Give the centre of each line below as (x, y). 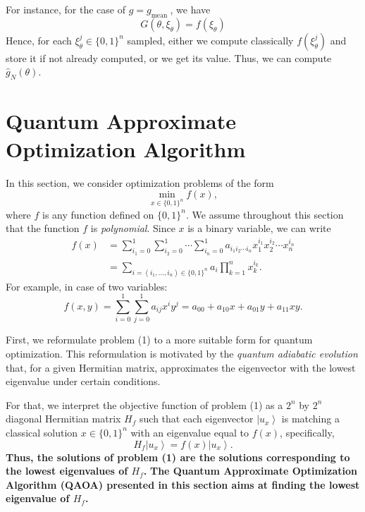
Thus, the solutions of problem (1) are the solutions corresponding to (178, 457)
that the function (43, 228)
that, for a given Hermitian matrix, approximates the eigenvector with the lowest (181, 367)
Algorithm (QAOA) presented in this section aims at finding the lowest (183, 484)
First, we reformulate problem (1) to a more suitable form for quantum (159, 340)
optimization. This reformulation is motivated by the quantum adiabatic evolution (182, 353)
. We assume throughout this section (265, 214)
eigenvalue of (38, 498)
